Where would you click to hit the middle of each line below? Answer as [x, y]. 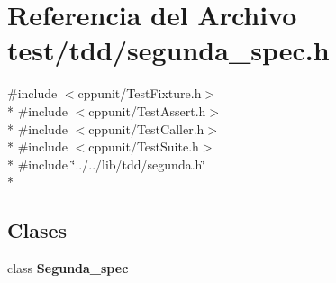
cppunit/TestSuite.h [144, 146]
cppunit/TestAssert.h [147, 110]
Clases [37, 230]
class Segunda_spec [68, 268]
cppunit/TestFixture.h [140, 93]
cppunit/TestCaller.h [146, 128]
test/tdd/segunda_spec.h [168, 50]
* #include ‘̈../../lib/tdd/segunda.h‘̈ [107, 164]
